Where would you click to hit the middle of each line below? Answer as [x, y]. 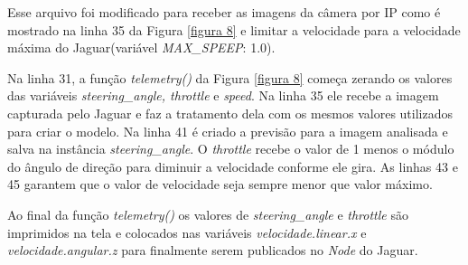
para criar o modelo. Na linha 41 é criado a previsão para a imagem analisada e [228, 131]
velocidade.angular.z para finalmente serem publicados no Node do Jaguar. [213, 250]
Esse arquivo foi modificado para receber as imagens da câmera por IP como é [224, 12]
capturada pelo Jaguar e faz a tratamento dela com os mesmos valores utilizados [230, 113]
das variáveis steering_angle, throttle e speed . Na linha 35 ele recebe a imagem [223, 95]
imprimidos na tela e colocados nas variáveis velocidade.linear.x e [187, 232]
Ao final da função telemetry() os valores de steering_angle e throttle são [208, 214]
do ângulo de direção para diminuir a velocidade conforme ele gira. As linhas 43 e [233, 166]
